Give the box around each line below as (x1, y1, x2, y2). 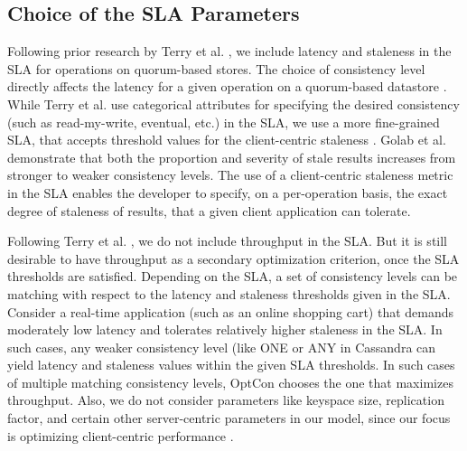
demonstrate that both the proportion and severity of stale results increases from (7, 147, 456, 166)
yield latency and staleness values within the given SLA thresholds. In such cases (7, 355, 455, 374)
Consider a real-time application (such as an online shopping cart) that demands (7, 302, 454, 321)
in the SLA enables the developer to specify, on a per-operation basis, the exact (7, 183, 448, 202)
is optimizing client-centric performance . (7, 426, 234, 445)
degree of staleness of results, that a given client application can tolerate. (7, 201, 411, 220)
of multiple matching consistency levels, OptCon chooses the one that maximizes (7, 372, 453, 391)
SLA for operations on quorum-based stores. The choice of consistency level (7, 59, 425, 78)
